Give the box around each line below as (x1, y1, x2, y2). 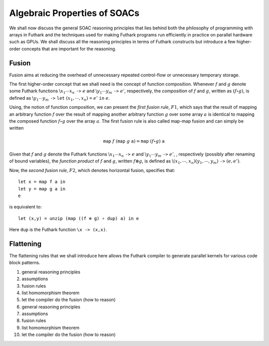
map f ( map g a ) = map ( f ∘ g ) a (103, 138, 165, 144)
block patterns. (9, 260, 40, 266)
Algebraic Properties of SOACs (9, 7, 139, 18)
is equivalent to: (9, 204, 42, 210)
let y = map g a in (18, 186, 66, 191)
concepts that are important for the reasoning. (21, 45, 117, 52)
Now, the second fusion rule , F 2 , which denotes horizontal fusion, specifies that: (9, 167, 175, 173)
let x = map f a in (18, 179, 66, 184)
